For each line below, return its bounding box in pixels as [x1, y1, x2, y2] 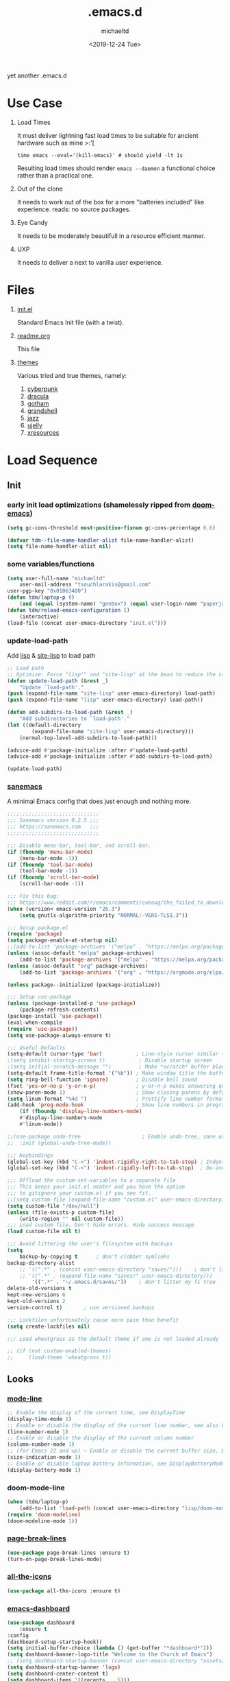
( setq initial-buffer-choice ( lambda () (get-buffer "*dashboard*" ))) [7, 1645, 213, 1652]
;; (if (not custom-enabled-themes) [7, 1348, 112, 1355]
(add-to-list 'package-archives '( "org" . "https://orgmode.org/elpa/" [19, 968, 228, 976]
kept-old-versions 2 [7, 1298, 66, 1305]
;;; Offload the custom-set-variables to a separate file [7, 1177, 176, 1184]
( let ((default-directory [7, 722, 81, 728]
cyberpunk [27, 385, 58, 393]
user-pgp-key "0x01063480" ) [7, 588, 88, 595]
